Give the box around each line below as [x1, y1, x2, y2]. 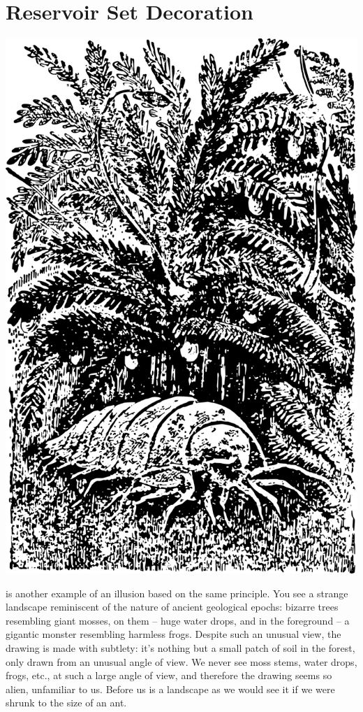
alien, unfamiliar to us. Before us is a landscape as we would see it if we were [6, 681, 335, 696]
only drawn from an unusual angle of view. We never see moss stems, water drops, [6, 654, 357, 669]
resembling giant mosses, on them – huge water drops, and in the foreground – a [6, 613, 350, 627]
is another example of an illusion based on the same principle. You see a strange [6, 585, 348, 600]
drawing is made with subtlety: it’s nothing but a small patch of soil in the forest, [6, 641, 355, 655]
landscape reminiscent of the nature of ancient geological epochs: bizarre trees [6, 599, 339, 614]
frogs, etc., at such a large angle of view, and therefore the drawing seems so [6, 668, 332, 683]
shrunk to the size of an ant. [6, 695, 127, 710]
